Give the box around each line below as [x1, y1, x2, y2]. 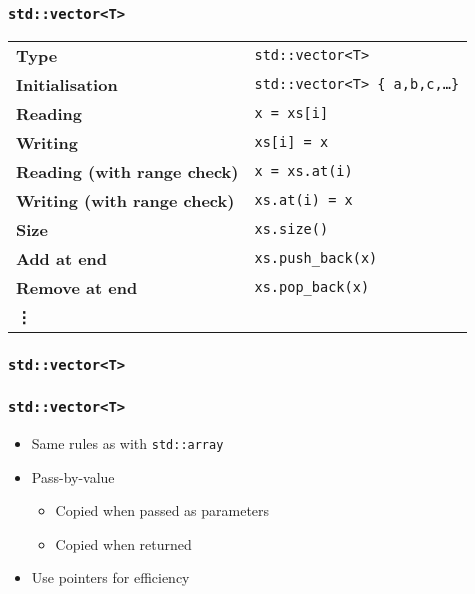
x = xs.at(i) [254, 163, 353, 180]
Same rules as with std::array [31, 432, 224, 453]
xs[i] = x [254, 134, 329, 151]
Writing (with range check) [16, 188, 235, 212]
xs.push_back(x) [254, 250, 378, 267]
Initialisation [16, 72, 118, 96]
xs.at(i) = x [254, 192, 353, 209]
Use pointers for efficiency [31, 567, 190, 588]
